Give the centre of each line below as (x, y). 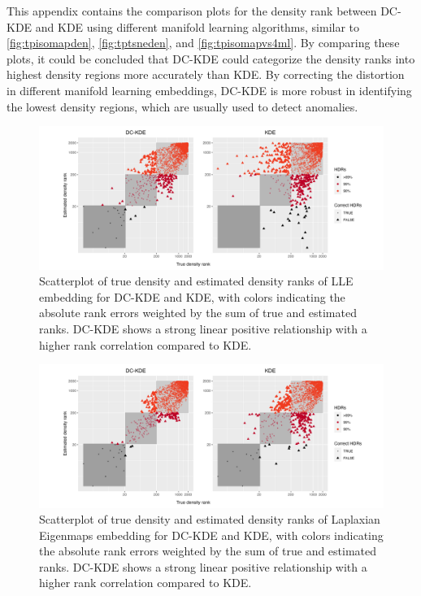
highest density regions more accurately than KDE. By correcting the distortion (206, 74)
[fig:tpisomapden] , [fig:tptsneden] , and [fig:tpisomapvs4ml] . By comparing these (203, 43)
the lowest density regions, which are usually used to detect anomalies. (182, 106)
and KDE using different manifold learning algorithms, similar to (197, 26)
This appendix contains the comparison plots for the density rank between (192, 11)
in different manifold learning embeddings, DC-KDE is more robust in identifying (209, 90)
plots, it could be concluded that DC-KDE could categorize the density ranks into (211, 58)
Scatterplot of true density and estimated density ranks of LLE (196, 281)
